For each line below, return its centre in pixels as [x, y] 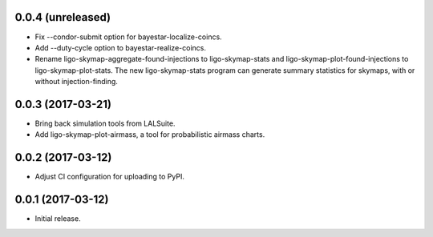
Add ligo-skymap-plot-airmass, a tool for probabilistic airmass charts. [150, 135]
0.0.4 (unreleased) [63, 17]
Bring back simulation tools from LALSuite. [105, 123]
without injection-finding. [76, 82]
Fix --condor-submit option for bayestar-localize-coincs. [128, 37]
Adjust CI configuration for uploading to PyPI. [109, 177]
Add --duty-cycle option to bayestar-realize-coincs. [120, 47]
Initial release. [58, 219]
